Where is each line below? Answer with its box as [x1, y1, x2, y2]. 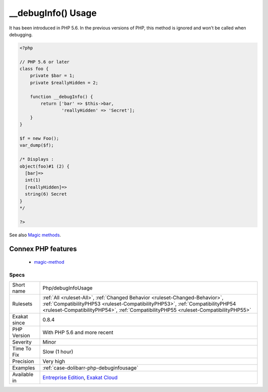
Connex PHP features [9, 245, 77, 253]
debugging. [9, 31, 33, 37]
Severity [12, 339, 32, 346]
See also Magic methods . [9, 232, 62, 238]
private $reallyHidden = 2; [30, 80, 99, 86]
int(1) [25, 177, 41, 183]
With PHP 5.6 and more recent [42, 329, 114, 336]
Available [12, 371, 34, 378]
